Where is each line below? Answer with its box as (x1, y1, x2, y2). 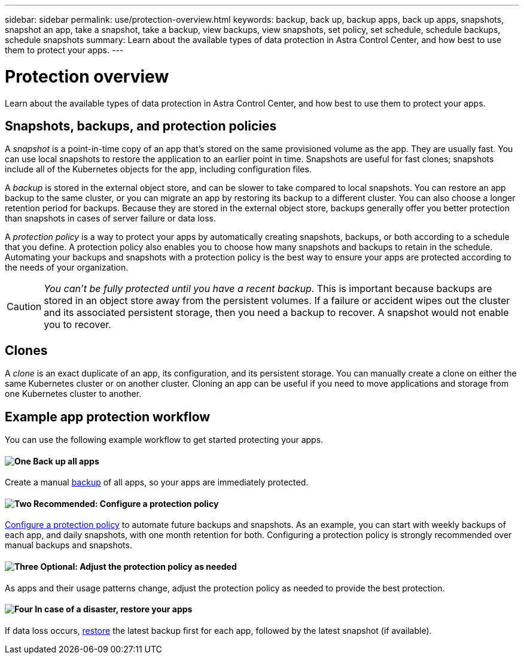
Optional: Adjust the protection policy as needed (40, 561, 237, 572)
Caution (7, 300, 42, 313)
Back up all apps (33, 455, 99, 466)
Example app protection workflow (5, 409, 211, 424)
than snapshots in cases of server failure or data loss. (5, 213, 216, 224)
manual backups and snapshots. (5, 540, 132, 551)
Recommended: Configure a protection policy (33, 498, 219, 509)
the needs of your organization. (5, 262, 129, 273)
